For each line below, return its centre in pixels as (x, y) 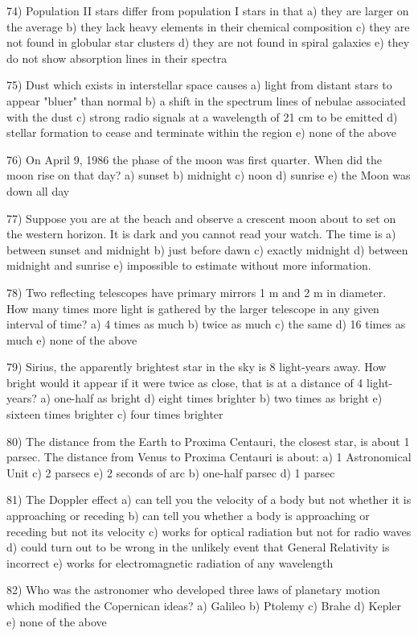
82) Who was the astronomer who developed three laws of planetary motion (193, 590)
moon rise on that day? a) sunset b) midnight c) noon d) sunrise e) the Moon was (209, 175)
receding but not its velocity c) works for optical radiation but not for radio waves (209, 531)
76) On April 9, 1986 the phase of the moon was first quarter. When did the (195, 159)
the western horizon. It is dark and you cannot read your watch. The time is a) (201, 234)
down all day (38, 190)
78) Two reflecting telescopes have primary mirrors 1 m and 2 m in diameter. (197, 292)
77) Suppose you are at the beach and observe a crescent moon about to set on (201, 218)
